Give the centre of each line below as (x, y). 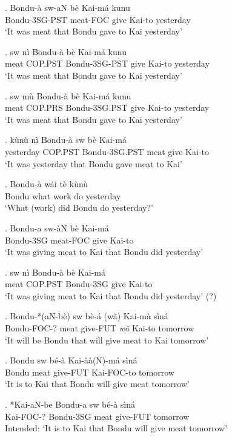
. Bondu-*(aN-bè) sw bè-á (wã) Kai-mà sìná (87, 316)
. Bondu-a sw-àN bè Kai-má (57, 227)
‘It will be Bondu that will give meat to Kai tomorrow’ (107, 340)
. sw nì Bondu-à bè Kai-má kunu (66, 51)
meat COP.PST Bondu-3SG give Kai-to (79, 284)
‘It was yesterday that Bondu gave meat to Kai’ (94, 163)
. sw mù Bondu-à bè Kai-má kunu (68, 95)
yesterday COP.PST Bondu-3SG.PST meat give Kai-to (107, 151)
